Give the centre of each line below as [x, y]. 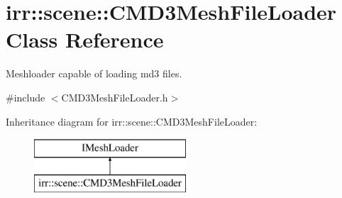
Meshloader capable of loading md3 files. [94, 73]
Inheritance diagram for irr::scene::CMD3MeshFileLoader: [132, 121]
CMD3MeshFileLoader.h [115, 97]
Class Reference [85, 39]
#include [26, 97]
